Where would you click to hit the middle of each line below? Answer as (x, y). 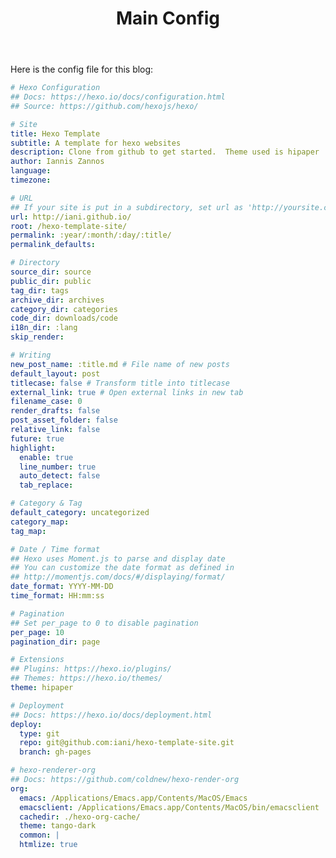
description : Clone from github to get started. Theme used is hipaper (165, 152)
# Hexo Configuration (55, 88)
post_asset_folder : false (64, 420)
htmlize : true (48, 845)
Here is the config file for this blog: (82, 69)
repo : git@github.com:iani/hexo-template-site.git (127, 743)
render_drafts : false (55, 411)
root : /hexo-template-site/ (69, 226)
